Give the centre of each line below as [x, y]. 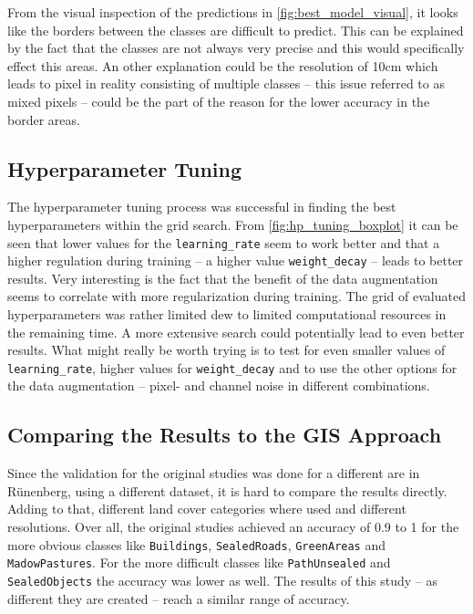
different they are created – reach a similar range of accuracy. [179, 598]
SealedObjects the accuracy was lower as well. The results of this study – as [223, 580]
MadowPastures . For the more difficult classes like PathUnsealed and [199, 562]
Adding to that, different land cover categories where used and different [207, 509]
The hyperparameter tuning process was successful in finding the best [202, 207]
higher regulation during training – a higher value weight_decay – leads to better [236, 260]
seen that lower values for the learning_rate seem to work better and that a [224, 242]
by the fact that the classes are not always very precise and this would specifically [236, 48]
